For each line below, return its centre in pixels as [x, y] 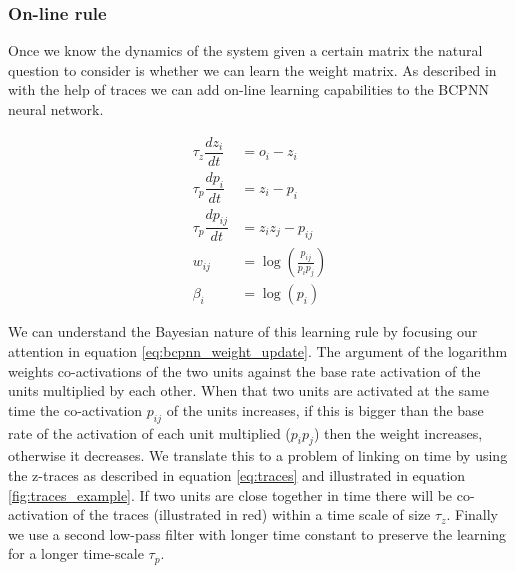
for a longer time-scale [76, 553]
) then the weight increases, [398, 432]
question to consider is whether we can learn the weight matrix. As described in [252, 69]
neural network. [56, 109]
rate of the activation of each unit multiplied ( [149, 432]
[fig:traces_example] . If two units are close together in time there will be [230, 494]
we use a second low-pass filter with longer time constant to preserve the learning [257, 533]
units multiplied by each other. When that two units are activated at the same [248, 390]
